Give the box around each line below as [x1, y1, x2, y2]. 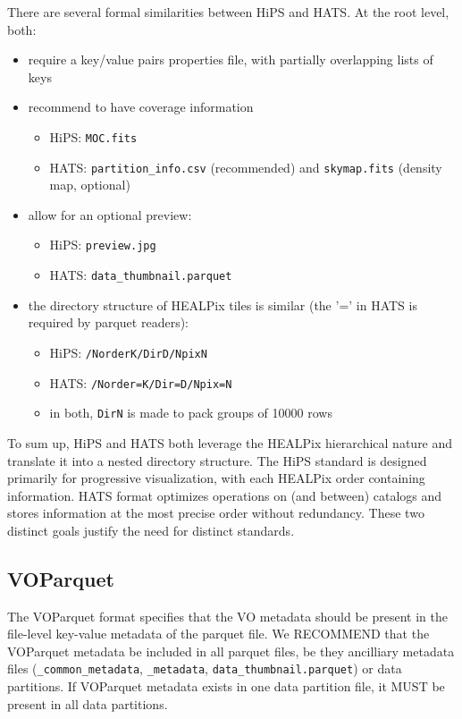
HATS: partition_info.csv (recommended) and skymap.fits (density [49, 157, 442, 176]
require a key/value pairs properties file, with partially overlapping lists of [28, 50, 433, 69]
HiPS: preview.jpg [49, 235, 156, 254]
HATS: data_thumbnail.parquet [49, 266, 232, 284]
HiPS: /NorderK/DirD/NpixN [49, 343, 207, 361]
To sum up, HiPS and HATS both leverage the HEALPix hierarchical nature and [7, 433, 453, 452]
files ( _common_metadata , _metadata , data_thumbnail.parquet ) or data [7, 659, 402, 678]
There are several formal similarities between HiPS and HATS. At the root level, [7, 3, 449, 21]
